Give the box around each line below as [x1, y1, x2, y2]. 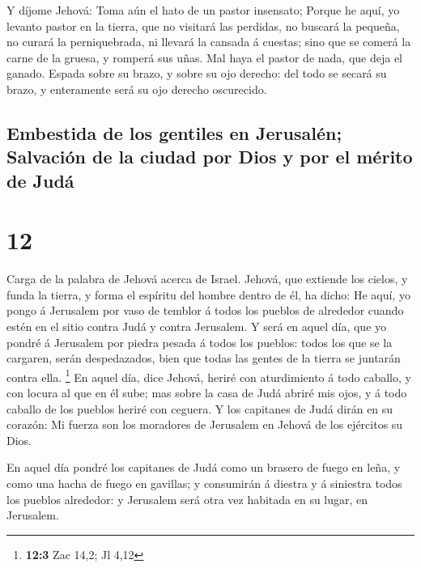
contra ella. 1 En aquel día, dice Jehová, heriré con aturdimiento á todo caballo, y [6, 366, 411, 385]
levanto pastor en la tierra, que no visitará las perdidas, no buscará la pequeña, [6, 17, 400, 34]
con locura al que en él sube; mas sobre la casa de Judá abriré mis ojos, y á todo [6, 384, 407, 401]
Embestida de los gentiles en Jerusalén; [6, 120, 342, 145]
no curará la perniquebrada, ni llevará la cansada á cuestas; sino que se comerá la [6, 33, 411, 50]
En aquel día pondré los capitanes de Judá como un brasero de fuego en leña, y [6, 459, 401, 476]
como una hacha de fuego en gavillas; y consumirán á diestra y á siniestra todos [6, 475, 402, 492]
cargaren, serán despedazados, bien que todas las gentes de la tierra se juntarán [6, 350, 401, 367]
